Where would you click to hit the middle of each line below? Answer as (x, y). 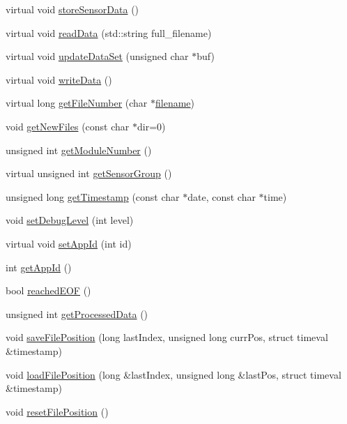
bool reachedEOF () (48, 290)
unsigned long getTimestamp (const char (93, 196)
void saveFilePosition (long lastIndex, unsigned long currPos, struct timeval (167, 337)
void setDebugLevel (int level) (70, 220)
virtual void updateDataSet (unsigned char (97, 56)
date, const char (222, 196)
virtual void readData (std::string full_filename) (109, 32)
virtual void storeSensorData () (72, 9)
